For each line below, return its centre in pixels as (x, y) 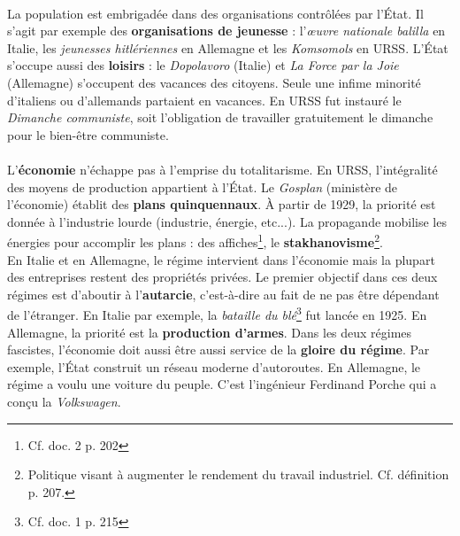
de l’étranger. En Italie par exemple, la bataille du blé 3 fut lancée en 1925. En (217, 313)
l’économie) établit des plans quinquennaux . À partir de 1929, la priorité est (222, 204)
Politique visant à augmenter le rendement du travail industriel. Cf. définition (238, 474)
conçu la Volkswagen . (64, 401)
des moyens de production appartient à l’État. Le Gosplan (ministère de (203, 186)
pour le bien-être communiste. (88, 134)
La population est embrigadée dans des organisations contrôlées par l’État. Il (215, 13)
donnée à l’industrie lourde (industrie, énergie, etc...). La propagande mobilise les (227, 221)
